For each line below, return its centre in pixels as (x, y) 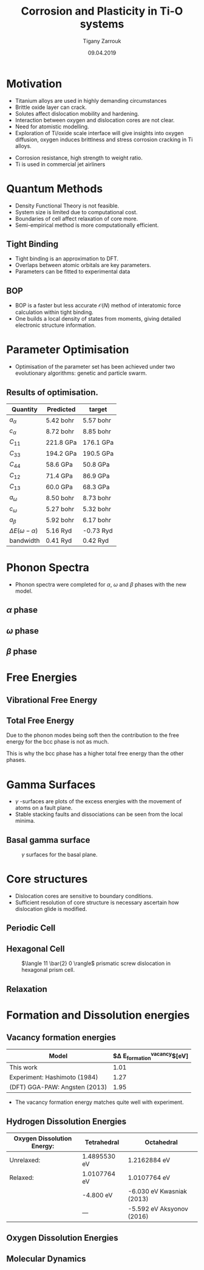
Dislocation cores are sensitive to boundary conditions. (84, 896)
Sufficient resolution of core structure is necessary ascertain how (97, 902)
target (98, 409)
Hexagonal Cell (36, 948)
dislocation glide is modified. (51, 909)
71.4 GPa (59, 476)
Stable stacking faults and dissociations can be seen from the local (99, 814)
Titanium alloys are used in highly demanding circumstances (91, 100)
